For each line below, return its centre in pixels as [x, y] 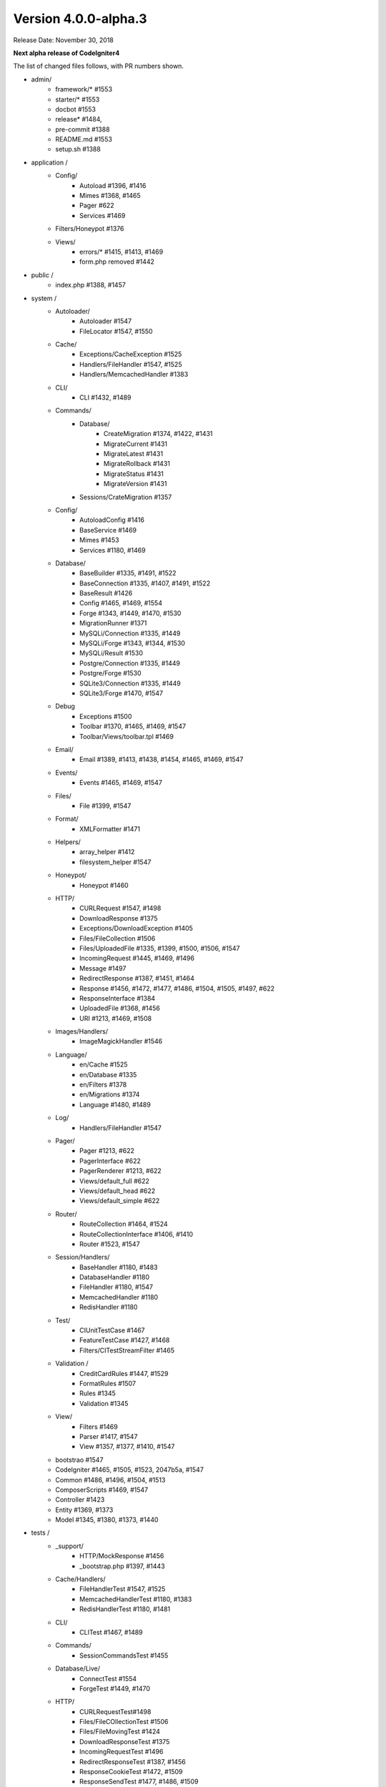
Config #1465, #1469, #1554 [121, 603]
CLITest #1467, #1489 [111, 1632]
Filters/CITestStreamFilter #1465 [127, 1350]
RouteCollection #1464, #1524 [124, 1224]
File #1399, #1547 [105, 806]
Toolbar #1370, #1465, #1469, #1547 [133, 726]
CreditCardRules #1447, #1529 [124, 1373]
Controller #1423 [80, 1500]
